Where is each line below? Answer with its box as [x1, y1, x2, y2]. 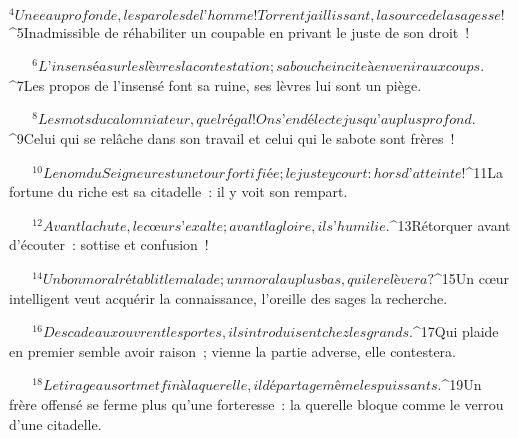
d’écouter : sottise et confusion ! [9, 234, 209, 255]
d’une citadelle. [9, 413, 102, 434]
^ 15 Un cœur [433, 268, 510, 289]
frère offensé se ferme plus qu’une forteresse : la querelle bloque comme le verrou [9, 393, 504, 414]
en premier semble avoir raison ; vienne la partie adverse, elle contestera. [9, 340, 456, 361]
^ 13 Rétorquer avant [389, 214, 511, 235]
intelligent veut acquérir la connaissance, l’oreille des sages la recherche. [9, 287, 448, 308]
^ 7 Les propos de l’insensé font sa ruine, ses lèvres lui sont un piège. [9, 74, 422, 95]
